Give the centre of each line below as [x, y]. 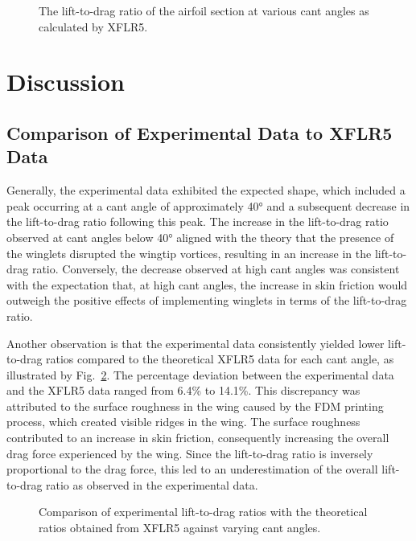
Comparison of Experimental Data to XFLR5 [200, 132]
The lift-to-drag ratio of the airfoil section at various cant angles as [204, 10]
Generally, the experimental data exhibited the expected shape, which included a [206, 190]
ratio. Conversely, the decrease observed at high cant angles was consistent [216, 269]
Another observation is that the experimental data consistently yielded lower [196, 343]
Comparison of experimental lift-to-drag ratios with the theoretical [203, 512]
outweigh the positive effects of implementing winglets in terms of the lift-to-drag [207, 300]
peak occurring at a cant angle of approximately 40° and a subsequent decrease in [208, 205]
